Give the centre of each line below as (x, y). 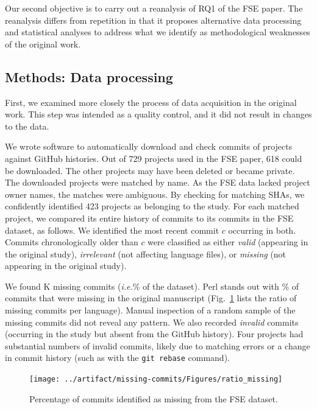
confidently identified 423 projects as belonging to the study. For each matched (152, 206)
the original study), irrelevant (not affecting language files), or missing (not (146, 253)
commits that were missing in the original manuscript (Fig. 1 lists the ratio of (151, 298)
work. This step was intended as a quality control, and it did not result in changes (158, 114)
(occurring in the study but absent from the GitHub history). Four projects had (154, 334)
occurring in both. (262, 230)
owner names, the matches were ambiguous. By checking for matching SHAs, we (155, 194)
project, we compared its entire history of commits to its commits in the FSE (149, 218)
